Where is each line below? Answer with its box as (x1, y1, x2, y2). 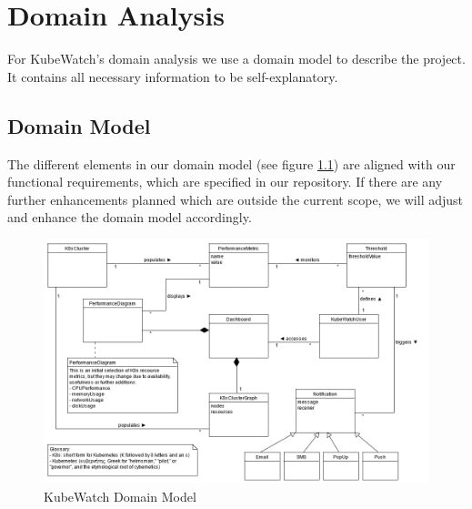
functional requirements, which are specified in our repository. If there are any (7, 172, 443, 191)
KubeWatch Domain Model (44, 486, 196, 505)
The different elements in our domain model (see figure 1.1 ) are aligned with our (7, 154, 456, 173)
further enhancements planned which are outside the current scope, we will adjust (7, 189, 464, 209)
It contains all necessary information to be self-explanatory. (7, 66, 338, 86)
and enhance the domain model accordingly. (7, 208, 252, 227)
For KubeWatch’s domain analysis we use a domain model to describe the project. (7, 49, 466, 68)
